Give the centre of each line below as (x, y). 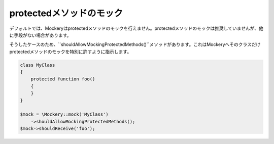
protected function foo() (63, 79)
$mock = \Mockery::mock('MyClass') (64, 114)
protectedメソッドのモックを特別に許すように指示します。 (71, 52)
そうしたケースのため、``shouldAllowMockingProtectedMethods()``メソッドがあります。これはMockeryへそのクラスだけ (135, 44)
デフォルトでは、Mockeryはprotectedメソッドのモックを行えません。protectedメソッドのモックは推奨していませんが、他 (136, 28)
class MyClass (38, 65)
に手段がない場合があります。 (40, 35)
